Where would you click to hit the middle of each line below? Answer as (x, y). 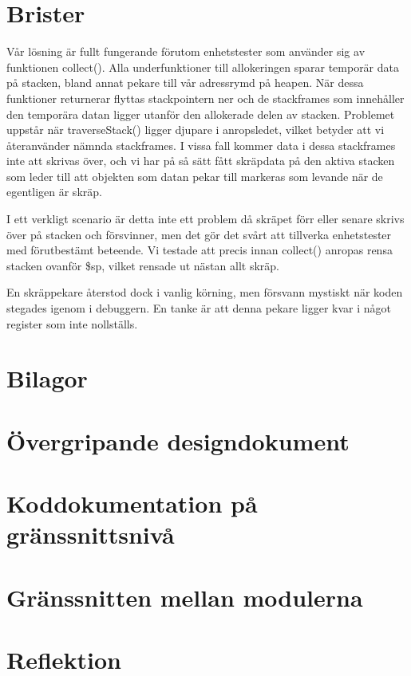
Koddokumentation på (132, 503)
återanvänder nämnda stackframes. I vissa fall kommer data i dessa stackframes (201, 145)
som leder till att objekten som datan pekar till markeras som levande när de (195, 176)
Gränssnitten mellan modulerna (185, 597)
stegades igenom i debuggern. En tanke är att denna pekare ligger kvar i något (199, 308)
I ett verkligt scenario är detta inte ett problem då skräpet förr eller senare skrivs (205, 219)
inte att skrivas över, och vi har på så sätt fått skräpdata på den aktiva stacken (201, 161)
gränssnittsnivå (91, 535)
